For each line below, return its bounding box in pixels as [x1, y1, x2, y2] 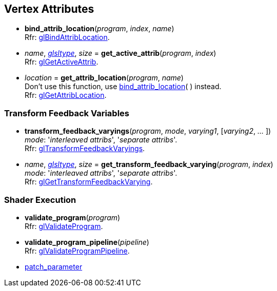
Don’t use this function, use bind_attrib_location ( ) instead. [25, 82, 222, 91]
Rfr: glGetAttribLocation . [25, 91, 107, 100]
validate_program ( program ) [25, 213, 121, 222]
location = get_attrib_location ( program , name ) [25, 73, 184, 82]
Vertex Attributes [4, 3, 94, 15]
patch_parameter [25, 262, 83, 271]
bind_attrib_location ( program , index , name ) [25, 24, 174, 33]
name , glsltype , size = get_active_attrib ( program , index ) [25, 49, 216, 58]
